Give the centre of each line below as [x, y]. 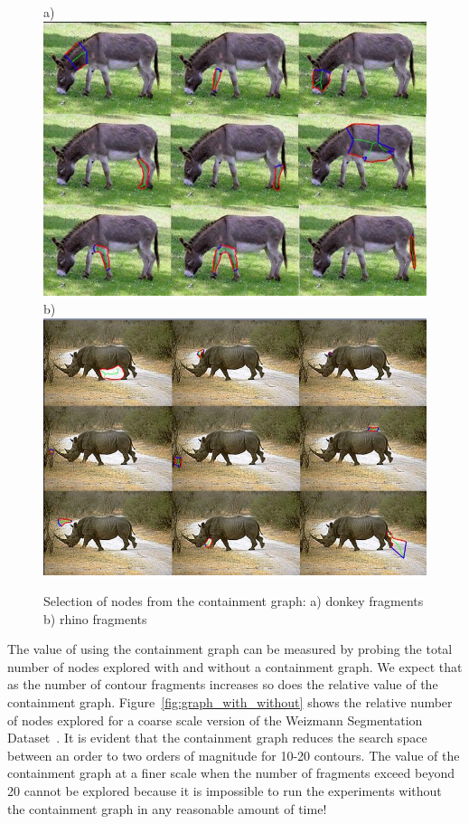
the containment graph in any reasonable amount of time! [167, 808]
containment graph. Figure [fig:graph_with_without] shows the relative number [230, 701]
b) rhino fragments [95, 618]
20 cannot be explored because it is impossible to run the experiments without [225, 790]
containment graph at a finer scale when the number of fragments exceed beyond [231, 773]
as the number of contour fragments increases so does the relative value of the [223, 684]
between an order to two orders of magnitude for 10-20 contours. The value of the [234, 755]
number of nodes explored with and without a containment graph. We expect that [235, 666]
